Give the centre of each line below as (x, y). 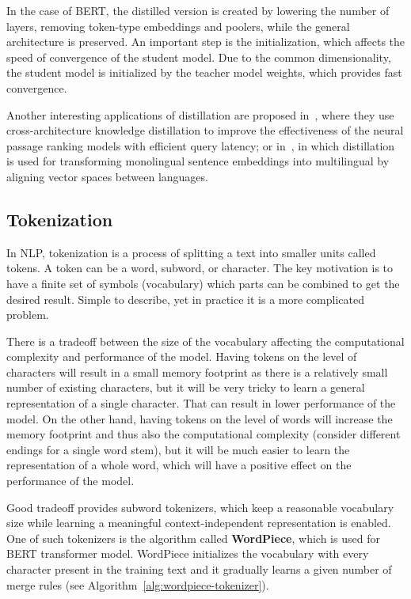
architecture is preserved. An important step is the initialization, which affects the (206, 42)
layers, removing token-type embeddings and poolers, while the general (178, 26)
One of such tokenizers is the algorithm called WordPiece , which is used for (193, 538)
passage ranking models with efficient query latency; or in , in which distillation (201, 145)
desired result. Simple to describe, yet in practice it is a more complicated (185, 299)
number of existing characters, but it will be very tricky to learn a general (186, 387)
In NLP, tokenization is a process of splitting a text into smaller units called (191, 252)
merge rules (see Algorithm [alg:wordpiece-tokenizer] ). (138, 584)
